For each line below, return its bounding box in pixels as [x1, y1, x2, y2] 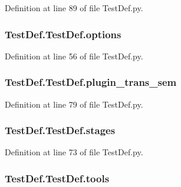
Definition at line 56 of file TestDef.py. [5, 49, 143, 62]
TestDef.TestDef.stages [5, 123, 116, 138]
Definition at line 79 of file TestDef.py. [5, 98, 143, 110]
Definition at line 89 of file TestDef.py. [5, 2, 143, 14]
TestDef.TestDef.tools [5, 171, 110, 185]
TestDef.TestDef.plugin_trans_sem [5, 75, 177, 89]
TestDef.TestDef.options [5, 26, 121, 41]
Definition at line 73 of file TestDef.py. [5, 146, 143, 158]
